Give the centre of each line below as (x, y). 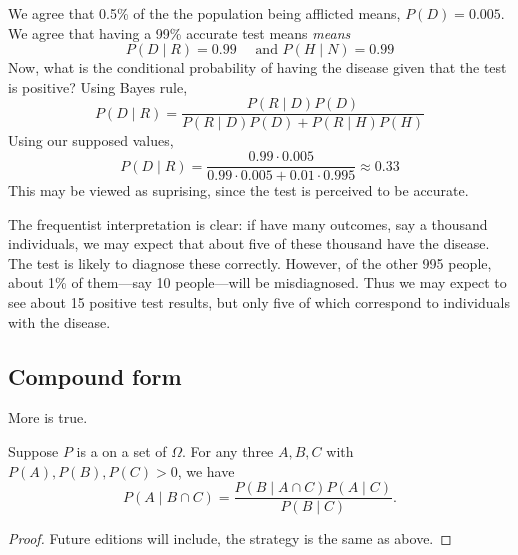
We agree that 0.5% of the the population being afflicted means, (204, 13)
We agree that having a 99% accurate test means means (179, 32)
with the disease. (59, 321)
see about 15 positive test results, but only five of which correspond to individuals (259, 302)
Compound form (95, 375)
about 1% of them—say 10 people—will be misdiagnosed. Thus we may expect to (257, 282)
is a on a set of (121, 451)
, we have (206, 470)
